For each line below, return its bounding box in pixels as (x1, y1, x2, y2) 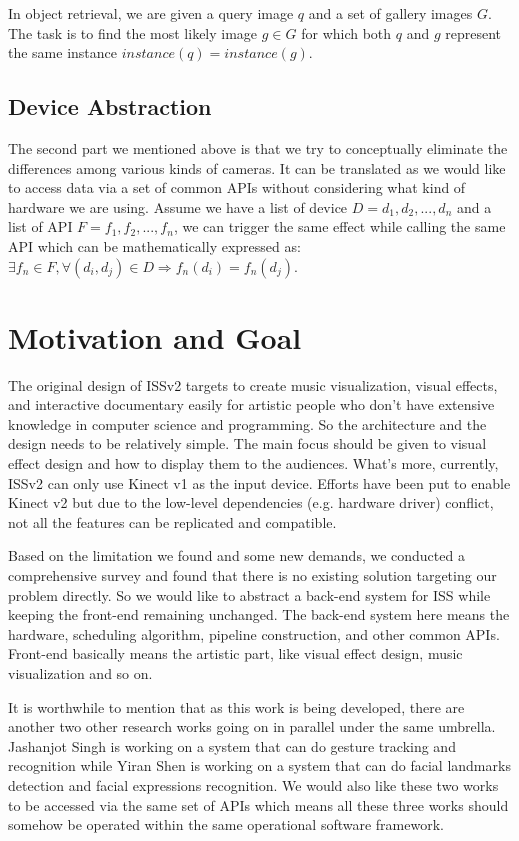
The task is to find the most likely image (8, 22, 258, 43)
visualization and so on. (8, 662, 153, 683)
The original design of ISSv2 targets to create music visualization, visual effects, (8, 374, 498, 395)
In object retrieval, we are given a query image (8, 3, 294, 23)
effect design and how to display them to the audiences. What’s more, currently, (8, 453, 499, 474)
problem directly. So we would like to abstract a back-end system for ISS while (8, 584, 491, 605)
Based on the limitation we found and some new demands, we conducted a (8, 545, 465, 566)
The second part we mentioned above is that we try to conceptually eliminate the (8, 137, 508, 158)
